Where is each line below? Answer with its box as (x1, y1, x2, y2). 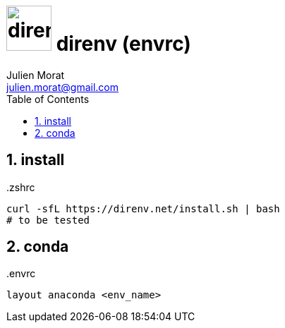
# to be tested (6, 214, 90, 226)
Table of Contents (6, 92, 90, 105)
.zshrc (6, 181, 35, 193)
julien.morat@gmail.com (6, 80, 119, 93)
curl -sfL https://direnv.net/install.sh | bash (6, 202, 280, 214)
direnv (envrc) (56, 32, 191, 56)
